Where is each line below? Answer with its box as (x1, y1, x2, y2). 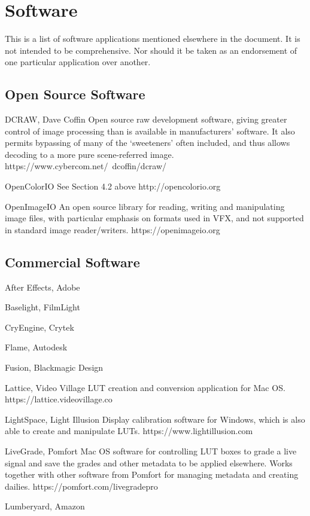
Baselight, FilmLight (5, 301, 80, 313)
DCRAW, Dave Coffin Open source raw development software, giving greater (5, 113, 287, 126)
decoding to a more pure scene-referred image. (5, 148, 174, 160)
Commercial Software (5, 252, 140, 271)
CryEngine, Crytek (5, 320, 74, 333)
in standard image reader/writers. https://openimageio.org (5, 223, 220, 236)
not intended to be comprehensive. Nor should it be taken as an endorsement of (5, 44, 297, 56)
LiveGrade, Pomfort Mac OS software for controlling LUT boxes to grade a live (5, 445, 297, 457)
